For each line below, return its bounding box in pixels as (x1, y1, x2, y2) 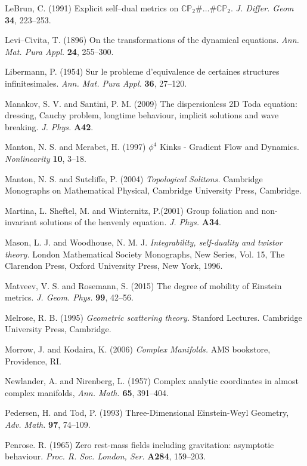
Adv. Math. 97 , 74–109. (5, 418, 91, 431)
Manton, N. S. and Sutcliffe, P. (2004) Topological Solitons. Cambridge (5, 172, 263, 185)
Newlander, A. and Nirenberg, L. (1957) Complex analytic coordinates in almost (5, 375, 299, 387)
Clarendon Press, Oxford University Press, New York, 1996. (5, 259, 223, 272)
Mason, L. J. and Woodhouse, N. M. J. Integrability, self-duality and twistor (5, 235, 283, 248)
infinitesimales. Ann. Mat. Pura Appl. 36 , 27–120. (5, 76, 187, 89)
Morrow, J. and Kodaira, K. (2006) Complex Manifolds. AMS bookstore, (5, 343, 271, 355)
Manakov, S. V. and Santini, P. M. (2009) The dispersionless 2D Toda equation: (5, 97, 297, 109)
